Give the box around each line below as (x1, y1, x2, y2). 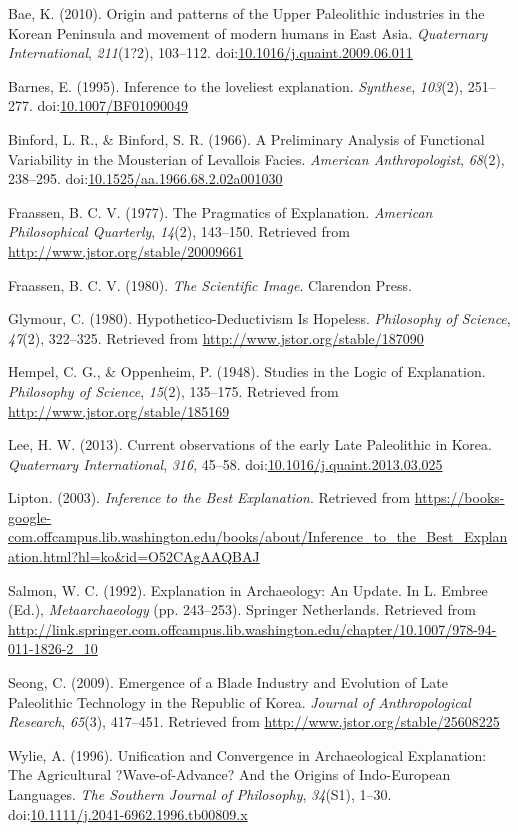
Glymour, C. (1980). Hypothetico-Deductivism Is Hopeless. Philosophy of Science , (8, 308, 511, 329)
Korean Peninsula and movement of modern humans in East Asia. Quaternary (8, 22, 488, 43)
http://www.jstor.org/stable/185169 (8, 400, 230, 421)
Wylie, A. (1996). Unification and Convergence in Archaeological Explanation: (8, 744, 487, 765)
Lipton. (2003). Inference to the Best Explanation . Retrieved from (8, 487, 411, 508)
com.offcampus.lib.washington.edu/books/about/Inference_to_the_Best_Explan (8, 526, 508, 547)
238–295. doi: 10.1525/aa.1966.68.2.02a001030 (8, 168, 283, 189)
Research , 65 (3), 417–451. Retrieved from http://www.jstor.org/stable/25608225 (8, 711, 500, 732)
